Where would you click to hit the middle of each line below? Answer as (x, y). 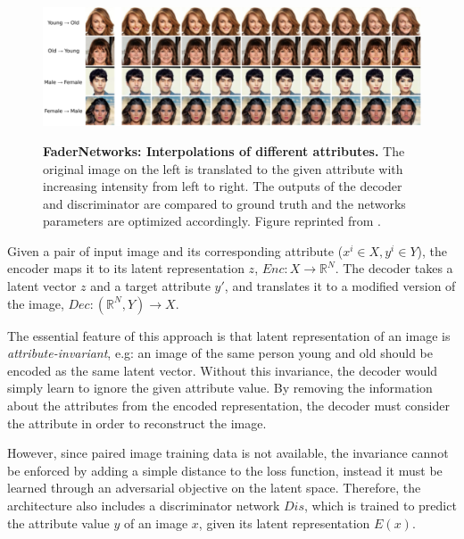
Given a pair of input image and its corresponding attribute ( (175, 250)
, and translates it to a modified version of (340, 286)
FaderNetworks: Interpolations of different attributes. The (224, 150)
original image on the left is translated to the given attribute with (223, 168)
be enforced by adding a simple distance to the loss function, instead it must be (225, 470)
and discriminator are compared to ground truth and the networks (224, 203)
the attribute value (58, 522)
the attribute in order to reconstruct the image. (137, 423)
